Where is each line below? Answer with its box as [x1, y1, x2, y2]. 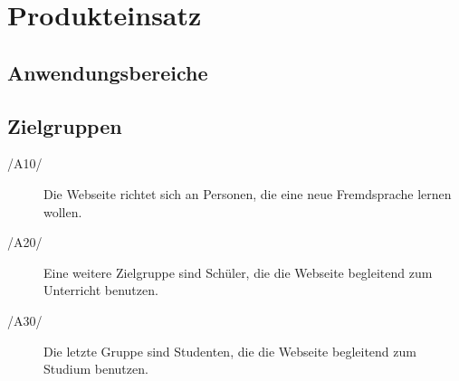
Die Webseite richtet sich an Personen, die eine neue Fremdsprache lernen [43, 184, 452, 203]
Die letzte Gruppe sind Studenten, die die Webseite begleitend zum [43, 341, 416, 360]
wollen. [43, 202, 82, 221]
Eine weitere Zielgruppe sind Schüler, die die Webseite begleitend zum [43, 262, 433, 281]
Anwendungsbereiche [7, 58, 208, 86]
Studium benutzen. [43, 359, 148, 378]
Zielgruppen [7, 111, 122, 139]
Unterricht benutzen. [43, 281, 158, 300]
